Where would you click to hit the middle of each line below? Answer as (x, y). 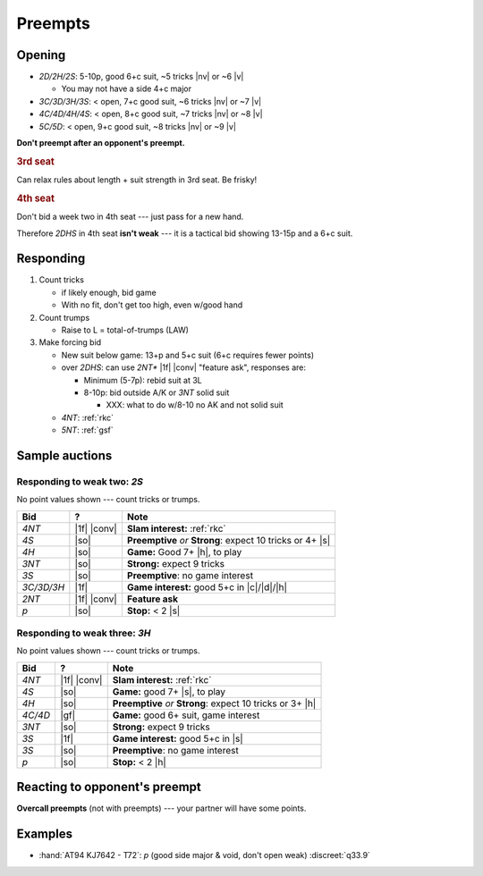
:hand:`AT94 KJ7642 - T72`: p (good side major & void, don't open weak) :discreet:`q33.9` (205, 855)
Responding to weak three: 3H (84, 633)
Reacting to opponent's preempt (109, 787)
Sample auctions (64, 455)
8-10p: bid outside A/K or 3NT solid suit (157, 392)
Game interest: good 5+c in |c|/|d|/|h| (207, 587)
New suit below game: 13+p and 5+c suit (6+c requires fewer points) (188, 355)
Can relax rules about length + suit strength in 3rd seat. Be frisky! (137, 180)
